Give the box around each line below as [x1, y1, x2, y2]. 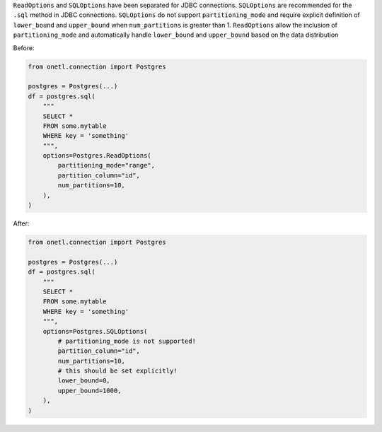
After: [13, 219, 30, 228]
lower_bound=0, [57, 377, 111, 385]
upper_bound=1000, [57, 386, 122, 395]
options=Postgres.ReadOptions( [42, 152, 151, 160]
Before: [13, 43, 35, 52]
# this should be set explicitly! [57, 367, 178, 375]
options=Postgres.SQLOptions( [42, 327, 148, 335]
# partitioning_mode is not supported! [57, 337, 196, 345]
